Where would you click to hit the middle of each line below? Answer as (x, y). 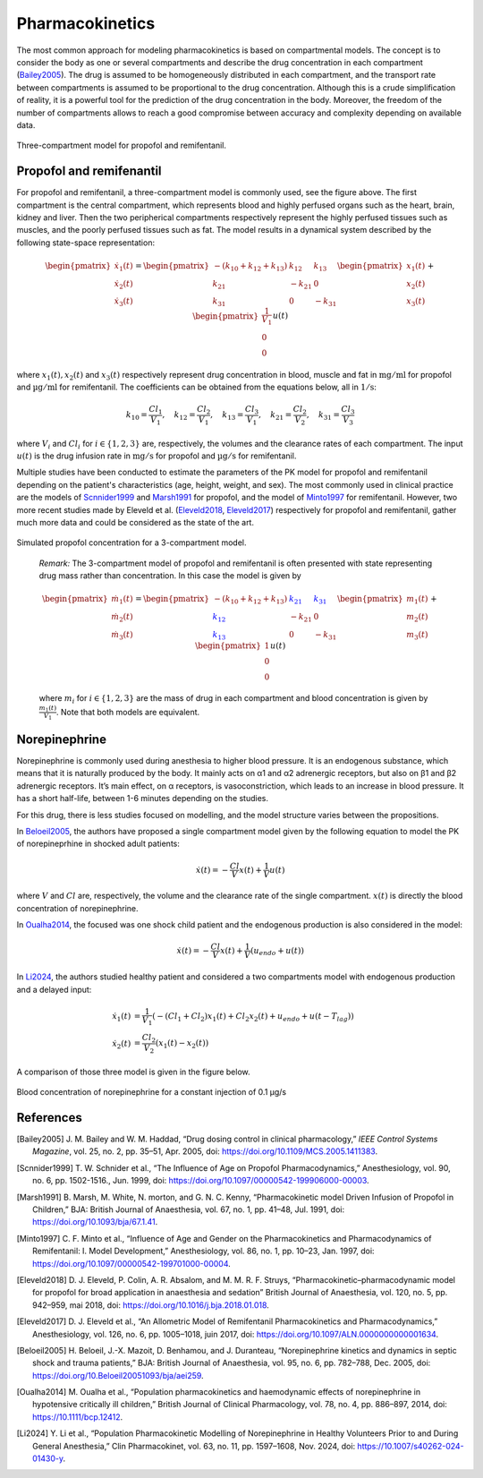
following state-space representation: (86, 243)
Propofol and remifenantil (89, 171)
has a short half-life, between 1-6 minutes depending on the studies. (142, 799)
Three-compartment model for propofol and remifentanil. (122, 145)
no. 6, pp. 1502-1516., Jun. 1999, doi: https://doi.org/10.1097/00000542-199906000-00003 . (201, 1181)
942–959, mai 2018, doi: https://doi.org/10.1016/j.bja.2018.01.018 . (151, 1305)
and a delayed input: (54, 989)
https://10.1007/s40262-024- (411, 1446)
